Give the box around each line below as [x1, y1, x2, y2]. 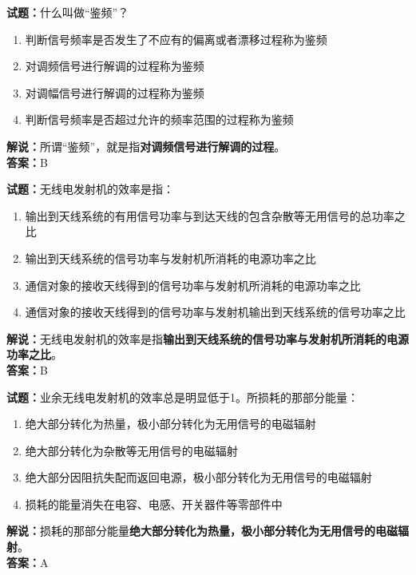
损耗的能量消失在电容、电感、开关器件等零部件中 [25, 495, 283, 512]
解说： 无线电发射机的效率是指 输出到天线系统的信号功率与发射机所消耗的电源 [6, 330, 409, 347]
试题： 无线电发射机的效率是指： [6, 180, 174, 197]
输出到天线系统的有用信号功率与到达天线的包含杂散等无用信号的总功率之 [25, 207, 406, 224]
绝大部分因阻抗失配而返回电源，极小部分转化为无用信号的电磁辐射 [25, 469, 372, 486]
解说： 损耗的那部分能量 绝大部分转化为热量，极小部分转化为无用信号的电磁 [6, 522, 398, 539]
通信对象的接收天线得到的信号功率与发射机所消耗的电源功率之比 [25, 276, 361, 293]
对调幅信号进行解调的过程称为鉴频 [25, 84, 204, 101]
